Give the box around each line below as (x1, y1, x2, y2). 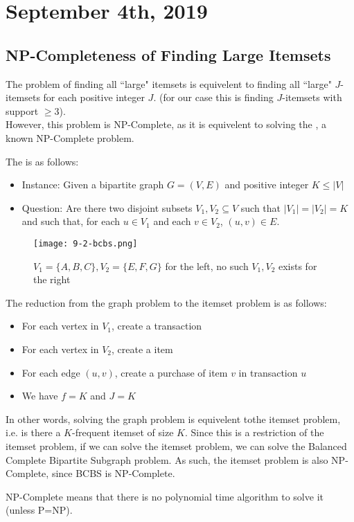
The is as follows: (6, 154, 79, 168)
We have (21, 388, 58, 403)
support (6, 103, 39, 118)
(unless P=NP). (6, 503, 73, 517)
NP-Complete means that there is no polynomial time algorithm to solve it (6, 489, 324, 503)
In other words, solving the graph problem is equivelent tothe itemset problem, (6, 411, 341, 426)
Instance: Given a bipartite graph (21, 177, 164, 192)
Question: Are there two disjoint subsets (21, 200, 193, 215)
